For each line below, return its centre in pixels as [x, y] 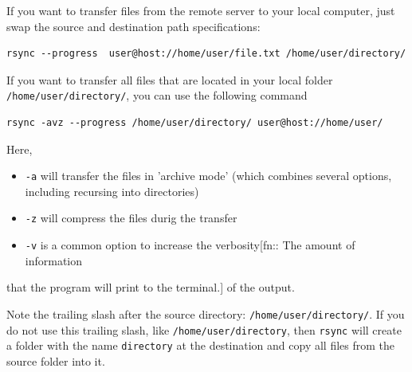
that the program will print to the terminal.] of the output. [151, 287]
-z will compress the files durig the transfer [131, 218]
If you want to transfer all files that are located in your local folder [170, 79]
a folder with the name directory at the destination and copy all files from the [200, 345]
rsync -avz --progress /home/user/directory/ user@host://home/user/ [195, 123]
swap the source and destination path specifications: [133, 26]
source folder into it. [56, 360]
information [54, 260]
